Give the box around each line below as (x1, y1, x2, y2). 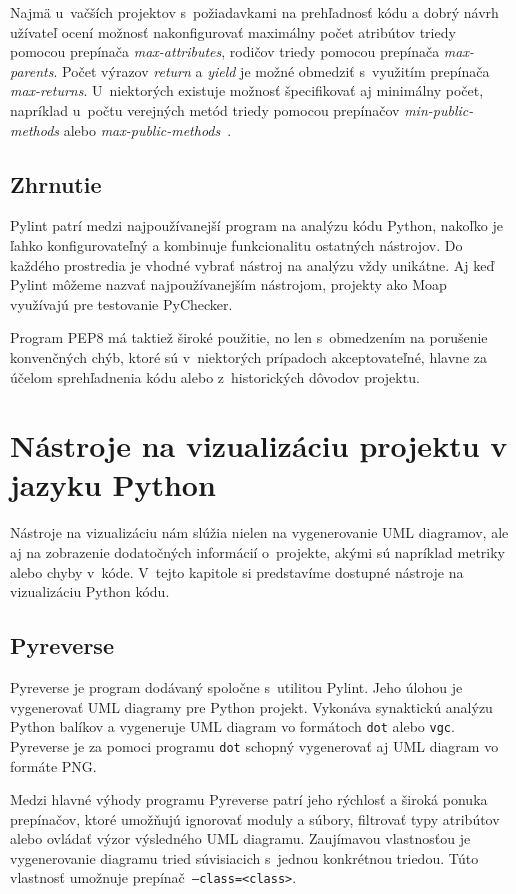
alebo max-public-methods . (63, 119, 232, 140)
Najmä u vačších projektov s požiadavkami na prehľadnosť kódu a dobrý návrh (10, 2, 499, 22)
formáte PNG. (10, 755, 97, 776)
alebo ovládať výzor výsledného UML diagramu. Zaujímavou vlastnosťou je (10, 828, 471, 849)
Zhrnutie (10, 168, 102, 199)
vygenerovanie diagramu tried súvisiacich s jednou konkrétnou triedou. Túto (10, 847, 479, 868)
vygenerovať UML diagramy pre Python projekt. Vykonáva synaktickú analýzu (10, 696, 493, 717)
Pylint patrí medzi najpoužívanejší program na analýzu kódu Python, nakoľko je (10, 215, 504, 236)
